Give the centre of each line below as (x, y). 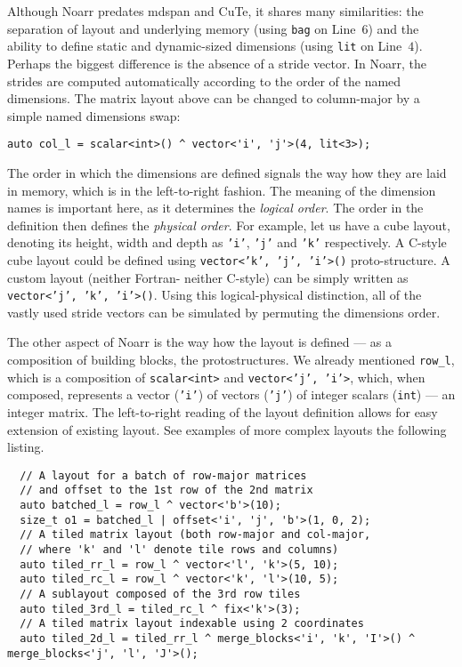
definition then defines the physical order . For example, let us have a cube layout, (229, 225)
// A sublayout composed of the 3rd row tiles (160, 595)
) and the (393, 28)
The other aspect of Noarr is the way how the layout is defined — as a (200, 342)
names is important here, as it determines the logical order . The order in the (215, 208)
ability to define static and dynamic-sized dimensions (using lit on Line (205, 46)
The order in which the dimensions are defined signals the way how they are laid (227, 172)
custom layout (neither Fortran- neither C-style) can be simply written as (208, 277)
